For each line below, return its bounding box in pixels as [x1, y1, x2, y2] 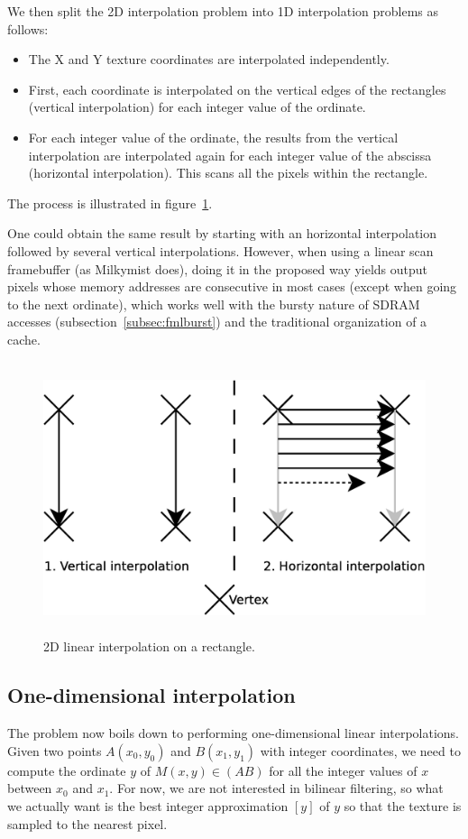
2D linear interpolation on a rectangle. [43, 637, 255, 656]
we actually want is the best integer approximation [7, 797, 289, 816]
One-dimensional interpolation [7, 681, 296, 709]
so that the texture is [344, 797, 462, 816]
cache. [7, 329, 41, 348]
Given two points [7, 741, 102, 760]
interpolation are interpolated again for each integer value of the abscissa [28, 145, 432, 164]
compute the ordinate [7, 761, 126, 779]
